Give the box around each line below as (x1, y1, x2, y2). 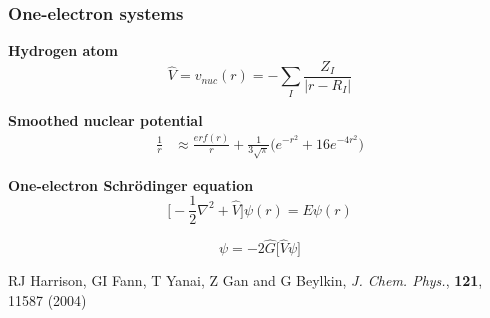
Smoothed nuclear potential (8, 109, 203, 130)
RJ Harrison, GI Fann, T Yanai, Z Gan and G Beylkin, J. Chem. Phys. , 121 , (8, 270, 483, 291)
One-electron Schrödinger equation (8, 174, 254, 195)
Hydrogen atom (8, 40, 119, 61)
